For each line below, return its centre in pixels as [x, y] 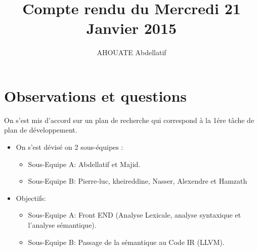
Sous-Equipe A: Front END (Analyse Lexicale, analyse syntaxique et [135, 215]
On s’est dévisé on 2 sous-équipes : [70, 147]
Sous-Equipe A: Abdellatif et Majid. [84, 164]
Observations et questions [96, 95]
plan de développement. [41, 130]
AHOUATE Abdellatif [132, 52]
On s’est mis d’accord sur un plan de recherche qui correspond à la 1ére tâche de [129, 120]
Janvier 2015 [132, 28]
